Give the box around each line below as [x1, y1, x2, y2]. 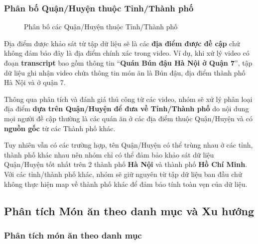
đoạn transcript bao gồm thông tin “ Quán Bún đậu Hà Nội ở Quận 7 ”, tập [4, 58, 253, 68]
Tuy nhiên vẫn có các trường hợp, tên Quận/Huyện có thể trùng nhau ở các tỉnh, [4, 140, 253, 150]
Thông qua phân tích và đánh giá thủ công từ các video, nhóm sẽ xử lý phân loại [4, 93, 253, 104]
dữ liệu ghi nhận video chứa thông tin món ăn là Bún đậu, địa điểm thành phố [4, 67, 246, 78]
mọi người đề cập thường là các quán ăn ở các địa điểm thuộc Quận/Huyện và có [4, 113, 253, 123]
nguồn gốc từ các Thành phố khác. [4, 123, 116, 133]
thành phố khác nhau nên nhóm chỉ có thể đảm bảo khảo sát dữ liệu [4, 149, 214, 160]
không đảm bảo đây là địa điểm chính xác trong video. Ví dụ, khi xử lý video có [4, 48, 250, 58]
